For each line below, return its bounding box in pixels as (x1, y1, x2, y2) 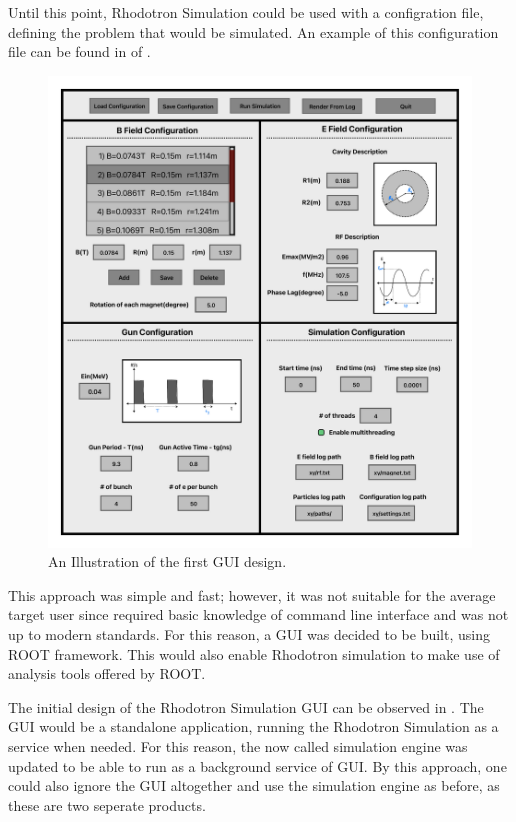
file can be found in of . (8, 41, 151, 62)
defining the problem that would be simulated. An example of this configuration (8, 21, 499, 42)
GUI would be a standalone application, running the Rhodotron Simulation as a (8, 716, 499, 737)
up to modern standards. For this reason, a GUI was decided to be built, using (8, 624, 490, 645)
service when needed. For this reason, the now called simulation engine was (8, 736, 468, 757)
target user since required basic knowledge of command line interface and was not (8, 604, 509, 625)
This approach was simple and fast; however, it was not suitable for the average (8, 584, 496, 605)
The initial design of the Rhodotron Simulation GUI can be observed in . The (8, 696, 484, 717)
